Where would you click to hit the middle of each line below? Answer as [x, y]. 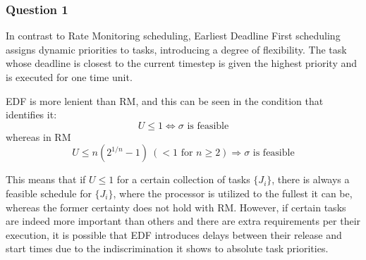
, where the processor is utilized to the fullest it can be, [233, 193]
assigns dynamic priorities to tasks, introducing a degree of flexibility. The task [176, 49]
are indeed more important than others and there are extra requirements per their [183, 221]
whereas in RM [38, 136]
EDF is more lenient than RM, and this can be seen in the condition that [165, 100]
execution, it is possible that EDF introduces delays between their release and [174, 234]
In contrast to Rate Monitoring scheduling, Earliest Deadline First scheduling [173, 36]
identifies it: [31, 114]
